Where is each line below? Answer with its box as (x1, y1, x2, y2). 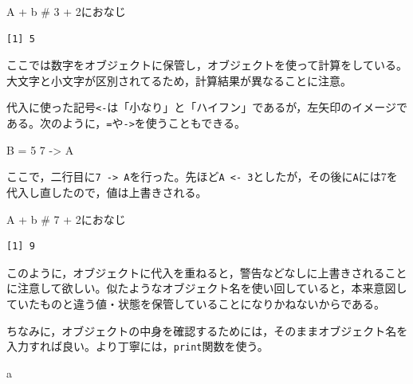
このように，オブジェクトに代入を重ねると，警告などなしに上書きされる (6, 264, 385, 280)
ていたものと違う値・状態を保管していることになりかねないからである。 (6, 295, 386, 312)
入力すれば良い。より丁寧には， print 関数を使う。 (6, 338, 269, 355)
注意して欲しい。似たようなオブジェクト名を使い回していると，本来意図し (17, 280, 407, 296)
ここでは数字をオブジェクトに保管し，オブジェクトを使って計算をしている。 (6, 57, 407, 73)
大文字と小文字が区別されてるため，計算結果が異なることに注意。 (6, 72, 352, 88)
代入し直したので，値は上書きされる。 (6, 183, 207, 200)
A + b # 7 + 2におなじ (6, 210, 126, 227)
